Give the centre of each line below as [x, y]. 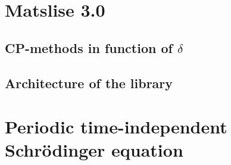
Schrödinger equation [94, 150]
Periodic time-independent [116, 127]
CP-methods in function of [89, 47]
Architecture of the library [89, 82]
